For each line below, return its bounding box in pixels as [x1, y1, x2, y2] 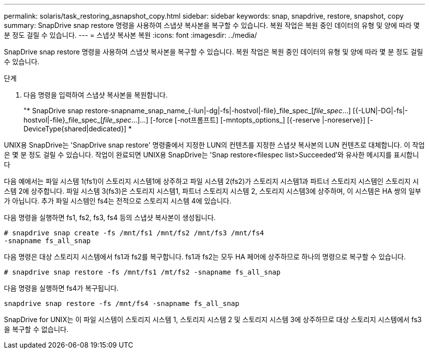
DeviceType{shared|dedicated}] [24, 125, 126, 133]
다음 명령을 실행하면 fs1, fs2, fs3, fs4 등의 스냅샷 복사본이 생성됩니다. [4, 213, 216, 222]
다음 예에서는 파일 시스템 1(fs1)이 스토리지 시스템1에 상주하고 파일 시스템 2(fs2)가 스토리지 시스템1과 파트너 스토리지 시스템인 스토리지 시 [4, 177, 419, 185]
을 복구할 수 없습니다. [4, 325, 69, 333]
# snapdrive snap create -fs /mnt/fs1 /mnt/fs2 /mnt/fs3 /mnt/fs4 [4, 229, 264, 237]
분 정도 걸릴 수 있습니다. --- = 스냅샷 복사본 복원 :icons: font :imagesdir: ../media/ [4, 31, 257, 39]
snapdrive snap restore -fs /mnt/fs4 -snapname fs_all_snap [4, 300, 239, 307]
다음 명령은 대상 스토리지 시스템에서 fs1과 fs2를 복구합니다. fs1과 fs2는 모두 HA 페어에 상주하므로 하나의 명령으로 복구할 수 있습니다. [4, 252, 406, 261]
